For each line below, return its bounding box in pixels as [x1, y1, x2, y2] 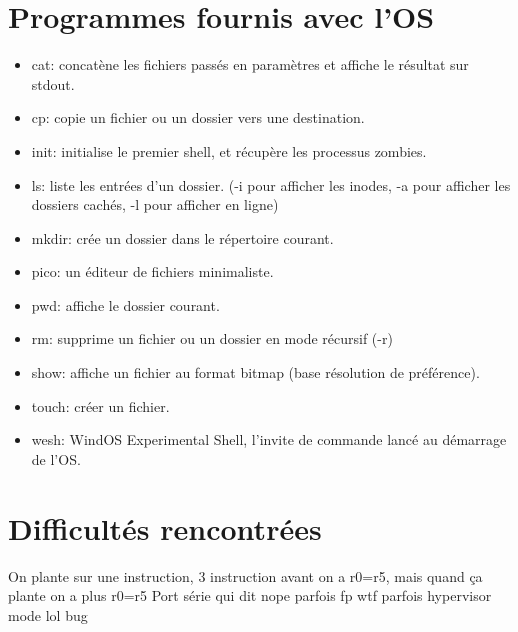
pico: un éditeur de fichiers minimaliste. [31, 261, 274, 282]
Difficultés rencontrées [8, 507, 322, 548]
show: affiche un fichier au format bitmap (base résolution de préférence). [31, 362, 480, 383]
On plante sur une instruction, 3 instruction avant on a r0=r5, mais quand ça [8, 565, 483, 586]
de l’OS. [31, 448, 81, 469]
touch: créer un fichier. [31, 395, 170, 416]
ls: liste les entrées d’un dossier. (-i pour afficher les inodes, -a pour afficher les [31, 174, 511, 195]
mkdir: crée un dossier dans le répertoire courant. [31, 227, 334, 248]
